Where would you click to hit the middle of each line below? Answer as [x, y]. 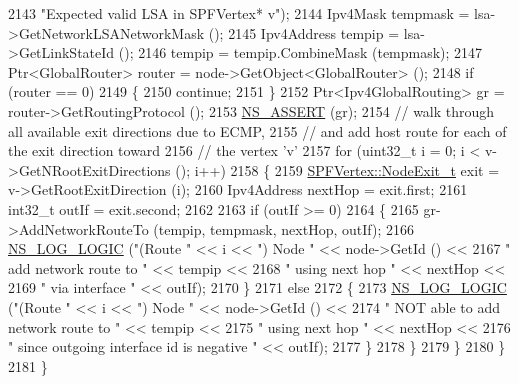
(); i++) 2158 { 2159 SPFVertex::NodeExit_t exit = [337, 169]
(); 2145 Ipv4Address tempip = [304, 32]
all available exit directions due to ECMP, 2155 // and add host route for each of [257, 130]
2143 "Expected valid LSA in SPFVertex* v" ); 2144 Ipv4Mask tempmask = [239, 13]
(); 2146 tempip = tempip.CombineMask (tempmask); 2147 [300, 52]
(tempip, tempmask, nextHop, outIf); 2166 [283, 228]
